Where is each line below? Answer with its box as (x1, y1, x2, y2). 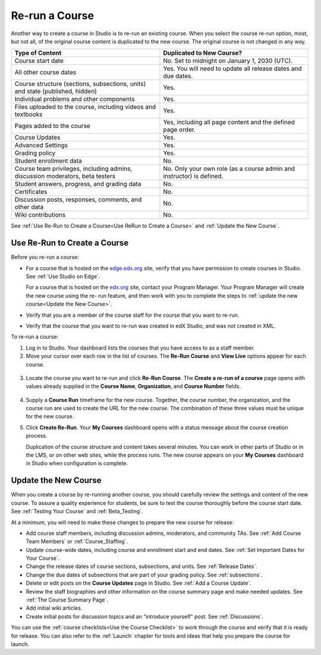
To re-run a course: (11, 333, 59, 341)
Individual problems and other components (14, 95, 135, 104)
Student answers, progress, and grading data (14, 180, 141, 188)
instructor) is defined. (163, 172, 224, 180)
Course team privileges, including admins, (14, 164, 133, 173)
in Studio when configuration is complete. (26, 460, 128, 467)
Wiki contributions (14, 211, 65, 219)
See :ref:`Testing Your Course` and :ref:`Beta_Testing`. (11, 508, 143, 515)
